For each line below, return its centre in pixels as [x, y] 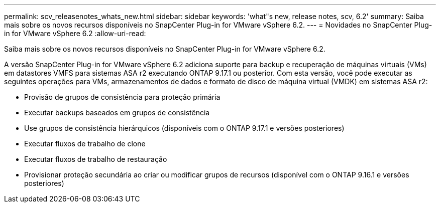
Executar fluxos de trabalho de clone [85, 144]
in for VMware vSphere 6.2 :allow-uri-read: [75, 33]
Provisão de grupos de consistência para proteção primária [122, 97]
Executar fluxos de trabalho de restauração [96, 159]
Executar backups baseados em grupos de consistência [117, 113]
